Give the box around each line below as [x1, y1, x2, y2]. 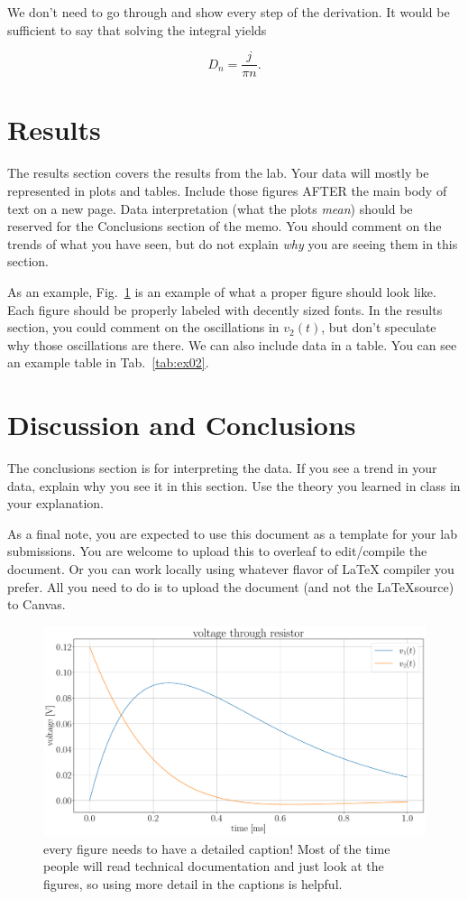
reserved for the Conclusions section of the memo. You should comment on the [7, 217, 442, 236]
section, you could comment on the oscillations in [7, 318, 280, 337]
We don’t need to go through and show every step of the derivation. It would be [7, 3, 450, 21]
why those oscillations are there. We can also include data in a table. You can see [7, 335, 457, 354]
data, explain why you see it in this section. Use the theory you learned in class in [7, 476, 461, 495]
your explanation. [7, 494, 105, 513]
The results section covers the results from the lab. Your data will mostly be [7, 163, 429, 182]
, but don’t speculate [321, 318, 436, 337]
